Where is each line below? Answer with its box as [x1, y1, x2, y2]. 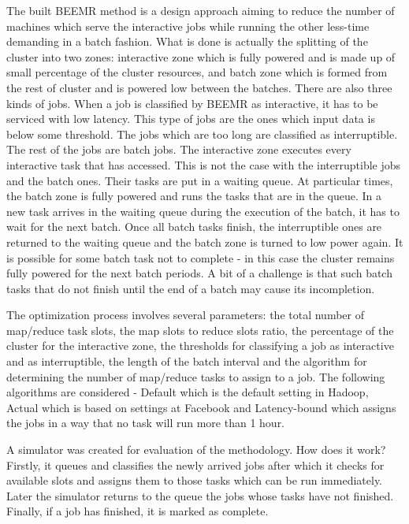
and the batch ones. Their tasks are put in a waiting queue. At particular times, [6, 172, 393, 188]
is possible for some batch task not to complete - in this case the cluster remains [6, 249, 395, 266]
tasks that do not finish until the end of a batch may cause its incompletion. [6, 280, 375, 296]
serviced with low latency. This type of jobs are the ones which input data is [6, 110, 375, 127]
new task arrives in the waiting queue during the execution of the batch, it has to [6, 203, 400, 219]
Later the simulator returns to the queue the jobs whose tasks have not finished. [6, 487, 394, 504]
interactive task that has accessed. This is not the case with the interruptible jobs [6, 156, 401, 173]
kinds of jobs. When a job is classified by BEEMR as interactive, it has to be [6, 95, 378, 111]
